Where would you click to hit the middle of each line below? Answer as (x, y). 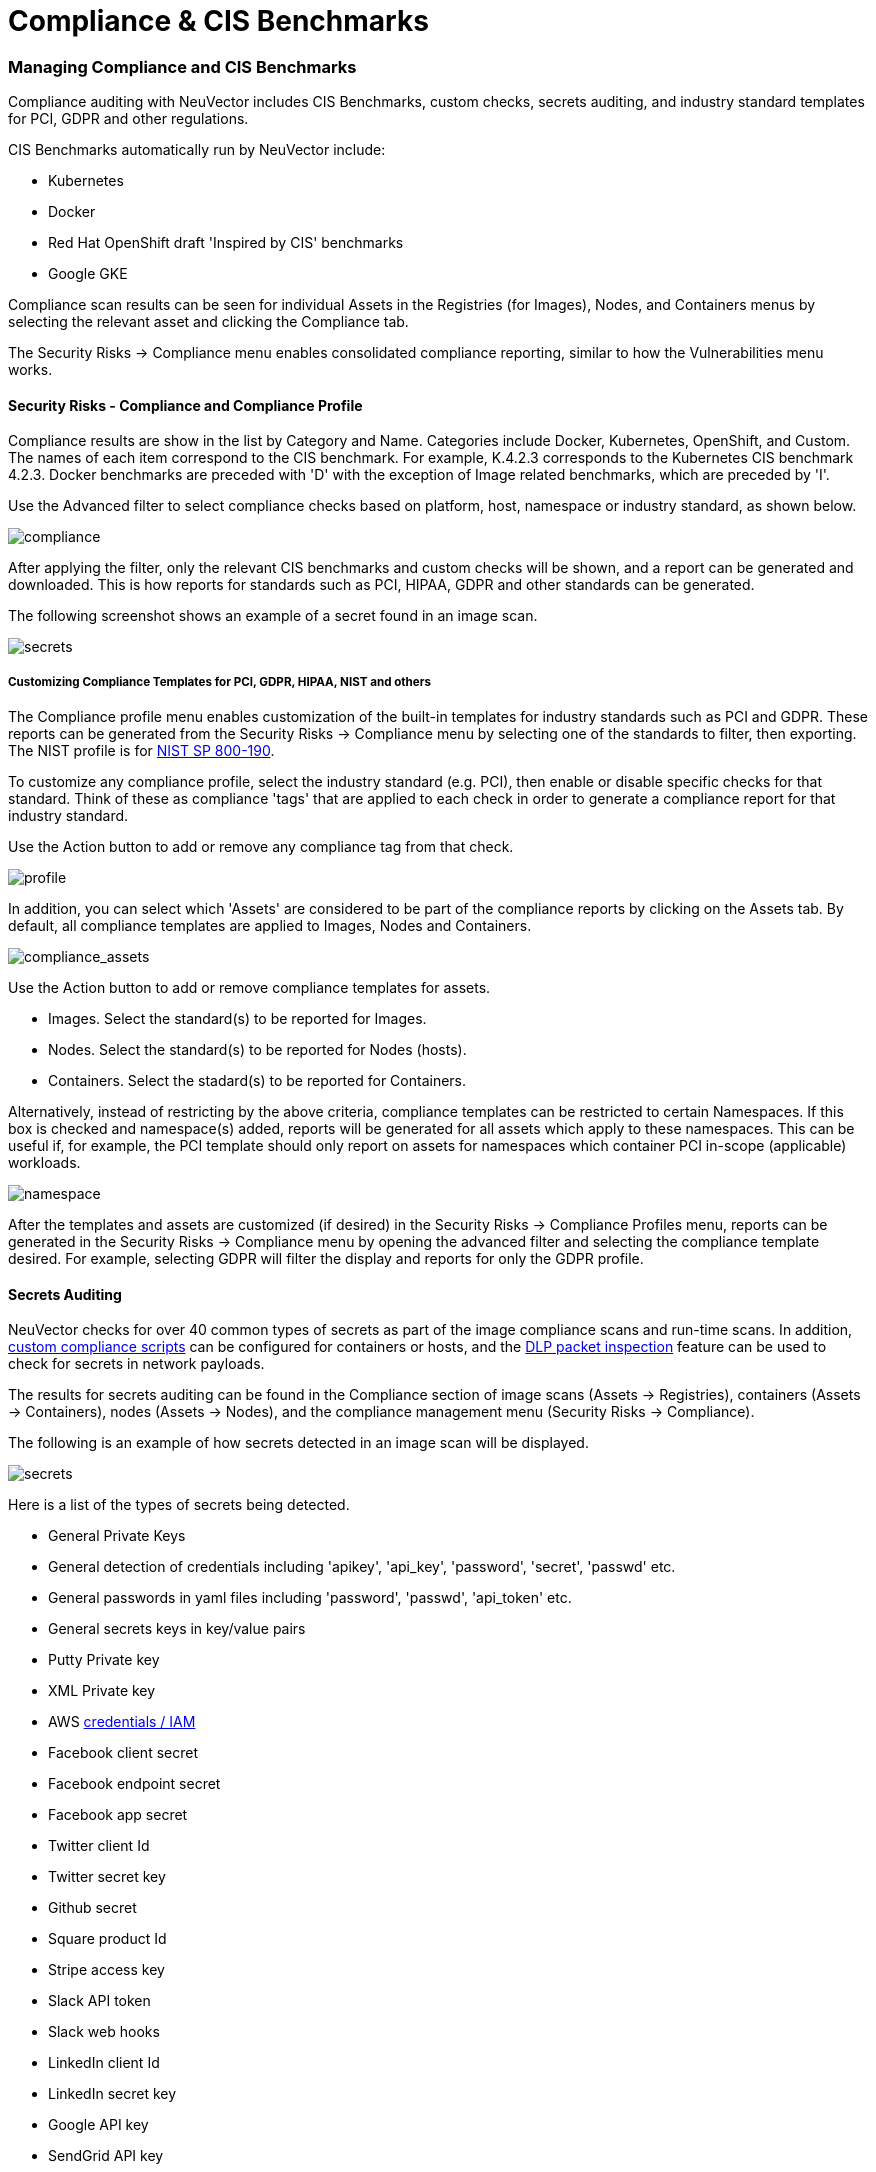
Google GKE (88, 274)
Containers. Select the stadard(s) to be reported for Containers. (257, 1081)
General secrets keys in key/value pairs (177, 1629)
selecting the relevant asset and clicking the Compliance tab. (208, 322)
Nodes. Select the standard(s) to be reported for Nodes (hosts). (257, 1050)
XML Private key (102, 1691)
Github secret (92, 1908)
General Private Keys (117, 1536)
